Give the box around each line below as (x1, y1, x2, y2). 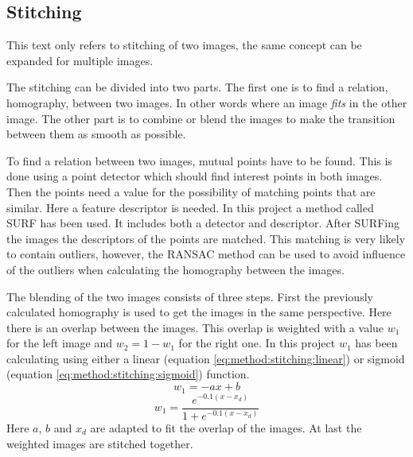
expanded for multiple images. (6, 52, 154, 68)
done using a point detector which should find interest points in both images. (6, 168, 383, 184)
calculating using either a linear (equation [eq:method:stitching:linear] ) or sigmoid (6, 350, 405, 366)
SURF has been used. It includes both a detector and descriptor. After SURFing (6, 215, 399, 231)
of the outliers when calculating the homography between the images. (6, 261, 345, 277)
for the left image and (6, 335, 113, 351)
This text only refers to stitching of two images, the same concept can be (6, 37, 362, 53)
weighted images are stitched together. (6, 435, 193, 451)
